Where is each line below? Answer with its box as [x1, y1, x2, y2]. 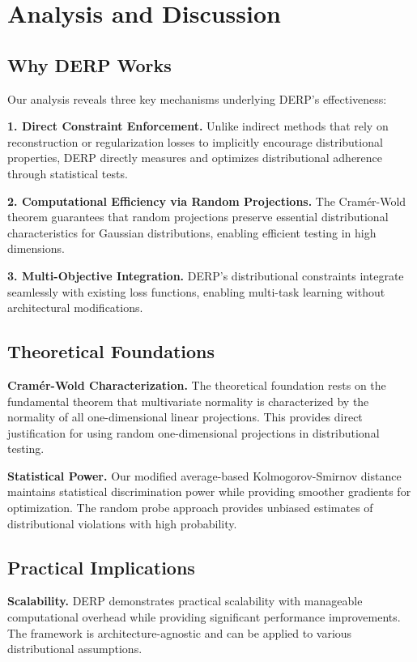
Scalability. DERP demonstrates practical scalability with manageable [7, 592, 363, 609]
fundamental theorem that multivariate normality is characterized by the [7, 392, 369, 409]
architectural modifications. [7, 299, 143, 316]
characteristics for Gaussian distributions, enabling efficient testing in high [7, 224, 377, 241]
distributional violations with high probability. [7, 515, 237, 532]
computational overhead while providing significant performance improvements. [7, 609, 401, 626]
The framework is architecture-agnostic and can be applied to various [7, 624, 352, 641]
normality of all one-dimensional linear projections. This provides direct [7, 408, 363, 425]
